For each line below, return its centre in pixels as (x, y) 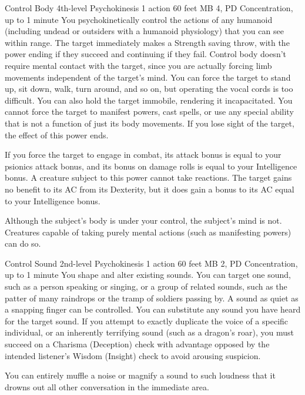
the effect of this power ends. (57, 135)
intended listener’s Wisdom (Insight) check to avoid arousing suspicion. (133, 355)
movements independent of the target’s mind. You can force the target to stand (148, 77)
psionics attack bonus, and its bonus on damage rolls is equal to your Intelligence (151, 166)
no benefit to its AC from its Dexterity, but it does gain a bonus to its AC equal (150, 189)
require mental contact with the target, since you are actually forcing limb (138, 65)
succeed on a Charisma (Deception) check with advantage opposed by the (137, 344)
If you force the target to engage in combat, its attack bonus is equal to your (143, 155)
